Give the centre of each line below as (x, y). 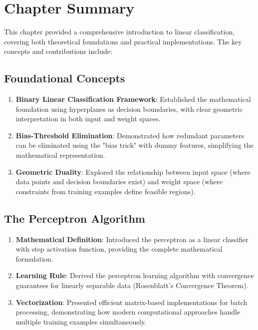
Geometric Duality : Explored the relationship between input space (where (133, 171)
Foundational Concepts (65, 78)
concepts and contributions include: (58, 51)
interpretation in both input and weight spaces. (88, 119)
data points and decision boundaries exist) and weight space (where (119, 181)
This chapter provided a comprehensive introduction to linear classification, (120, 32)
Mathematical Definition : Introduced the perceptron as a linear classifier (132, 239)
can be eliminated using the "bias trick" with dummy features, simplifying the (134, 145)
